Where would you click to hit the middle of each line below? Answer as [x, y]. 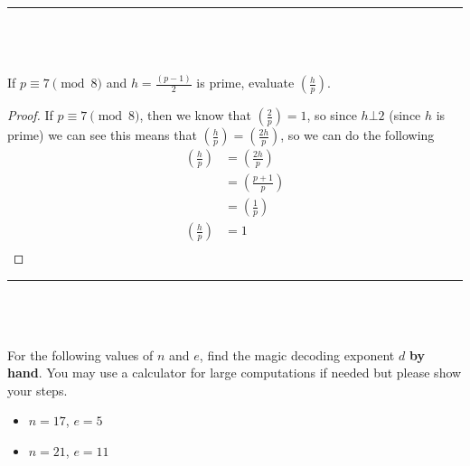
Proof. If [30, 115]
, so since [332, 115]
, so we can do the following [357, 135]
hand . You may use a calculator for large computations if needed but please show [235, 373]
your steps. [38, 390]
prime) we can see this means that [102, 135]
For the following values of [80, 354]
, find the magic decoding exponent [297, 354]
